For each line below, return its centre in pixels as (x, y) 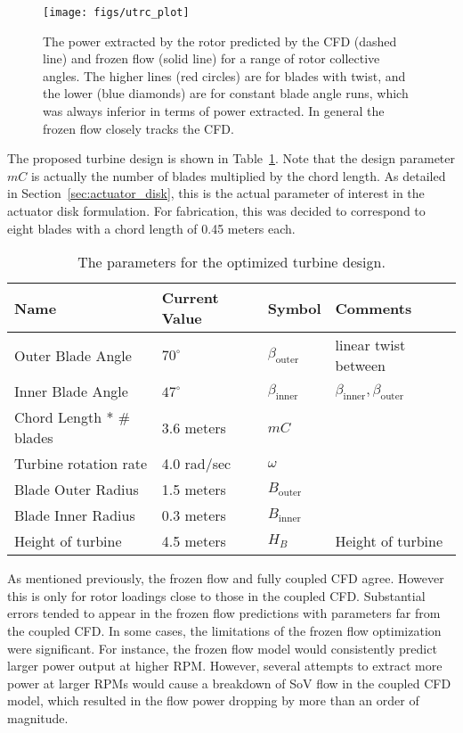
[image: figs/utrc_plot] (116, 12)
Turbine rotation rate (81, 464)
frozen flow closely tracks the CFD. (138, 128)
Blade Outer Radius (77, 490)
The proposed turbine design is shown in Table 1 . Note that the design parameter (231, 158)
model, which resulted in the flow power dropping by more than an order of (213, 700)
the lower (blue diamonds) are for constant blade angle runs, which (226, 93)
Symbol (294, 308)
